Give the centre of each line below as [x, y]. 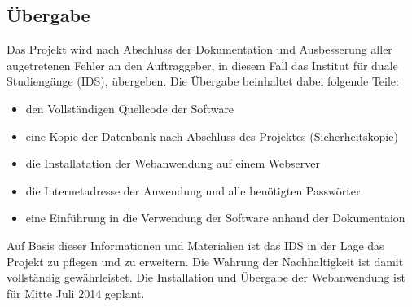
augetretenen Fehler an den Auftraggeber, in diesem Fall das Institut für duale [202, 65]
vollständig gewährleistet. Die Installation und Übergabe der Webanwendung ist [206, 277]
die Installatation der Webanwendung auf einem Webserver [173, 163]
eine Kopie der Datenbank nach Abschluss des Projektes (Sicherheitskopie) [212, 136]
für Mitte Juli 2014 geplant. [76, 293]
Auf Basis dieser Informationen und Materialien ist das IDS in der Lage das [195, 245]
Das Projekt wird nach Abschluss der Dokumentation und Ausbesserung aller [199, 49]
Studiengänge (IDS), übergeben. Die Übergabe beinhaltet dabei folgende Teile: [203, 81]
